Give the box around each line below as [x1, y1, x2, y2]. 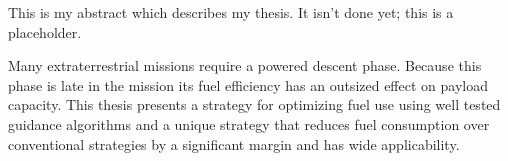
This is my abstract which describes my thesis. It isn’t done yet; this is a [8, 2, 454, 22]
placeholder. [8, 21, 82, 42]
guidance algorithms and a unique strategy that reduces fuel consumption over [8, 113, 490, 134]
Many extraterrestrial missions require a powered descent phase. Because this [8, 55, 482, 76]
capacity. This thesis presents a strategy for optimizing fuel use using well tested [8, 94, 501, 115]
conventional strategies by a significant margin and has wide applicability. [8, 133, 460, 154]
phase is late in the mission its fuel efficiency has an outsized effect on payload [8, 74, 488, 95]
